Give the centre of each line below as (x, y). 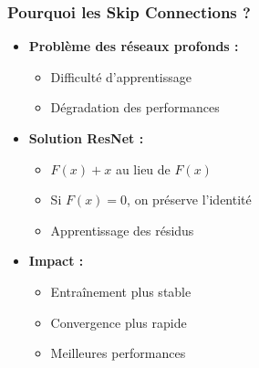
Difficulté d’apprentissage (121, 76)
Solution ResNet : (86, 138)
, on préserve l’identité (189, 200)
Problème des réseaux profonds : (134, 46)
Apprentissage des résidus (122, 230)
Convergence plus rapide (119, 322)
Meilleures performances (118, 353)
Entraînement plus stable (121, 291)
